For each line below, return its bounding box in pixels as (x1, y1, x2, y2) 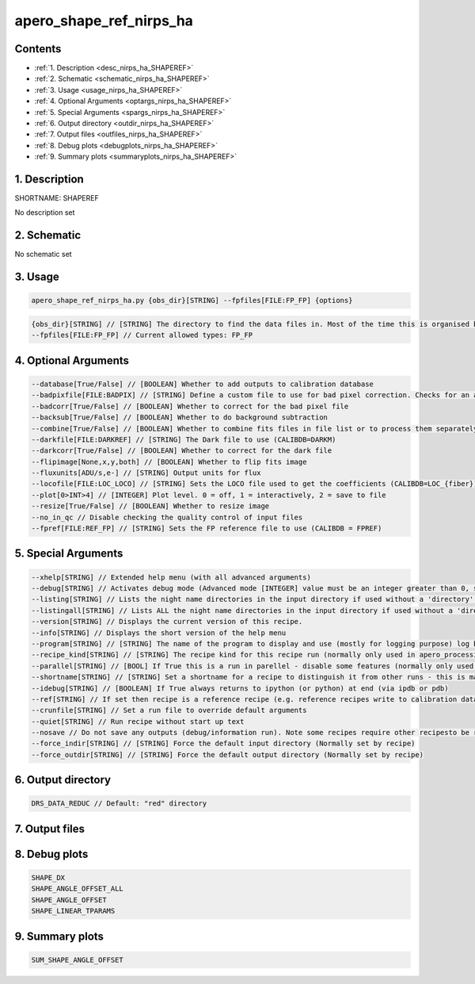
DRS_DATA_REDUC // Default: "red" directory (31, 799, 207, 808)
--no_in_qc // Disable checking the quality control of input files (31, 512, 303, 522)
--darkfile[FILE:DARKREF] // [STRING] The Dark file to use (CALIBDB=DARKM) (31, 435, 336, 444)
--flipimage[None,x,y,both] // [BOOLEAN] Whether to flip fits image (31, 457, 307, 466)
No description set (14, 208, 75, 217)
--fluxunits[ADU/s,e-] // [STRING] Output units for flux (31, 469, 261, 477)
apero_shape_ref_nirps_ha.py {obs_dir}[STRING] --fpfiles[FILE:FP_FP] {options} (31, 296, 353, 305)
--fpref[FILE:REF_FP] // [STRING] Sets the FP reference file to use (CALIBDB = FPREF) (31, 524, 382, 533)
